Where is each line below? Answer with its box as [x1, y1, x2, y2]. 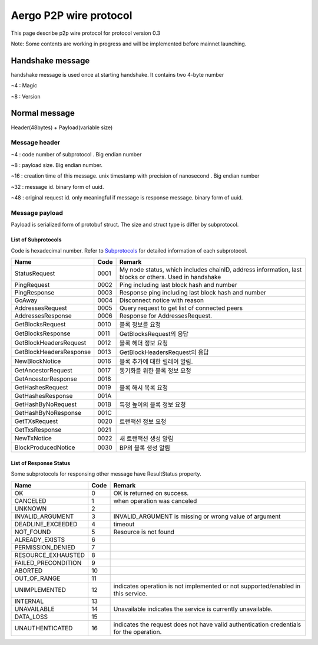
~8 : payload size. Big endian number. [11, 162, 103, 169]
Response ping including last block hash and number [119, 289, 266, 297]
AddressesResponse [14, 312, 72, 320]
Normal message [11, 108, 75, 118]
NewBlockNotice [14, 357, 61, 365]
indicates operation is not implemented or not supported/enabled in [113, 582, 301, 590]
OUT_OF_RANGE [14, 574, 61, 582]
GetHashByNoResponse [14, 409, 82, 417]
